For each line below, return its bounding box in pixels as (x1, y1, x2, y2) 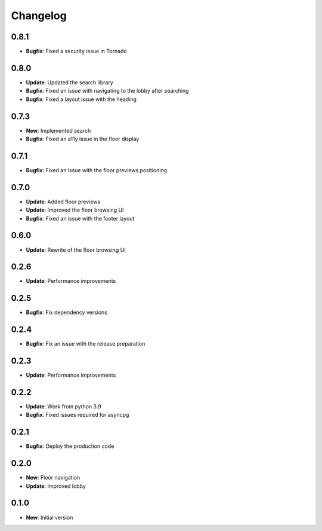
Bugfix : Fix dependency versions (26, 309, 107, 316)
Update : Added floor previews (26, 198, 101, 205)
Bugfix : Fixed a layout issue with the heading (26, 96, 137, 103)
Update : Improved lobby (26, 482, 86, 490)
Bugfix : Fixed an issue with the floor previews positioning (26, 166, 167, 173)
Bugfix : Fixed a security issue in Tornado (26, 48, 128, 55)
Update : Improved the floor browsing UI (26, 206, 124, 213)
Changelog (11, 9, 67, 22)
